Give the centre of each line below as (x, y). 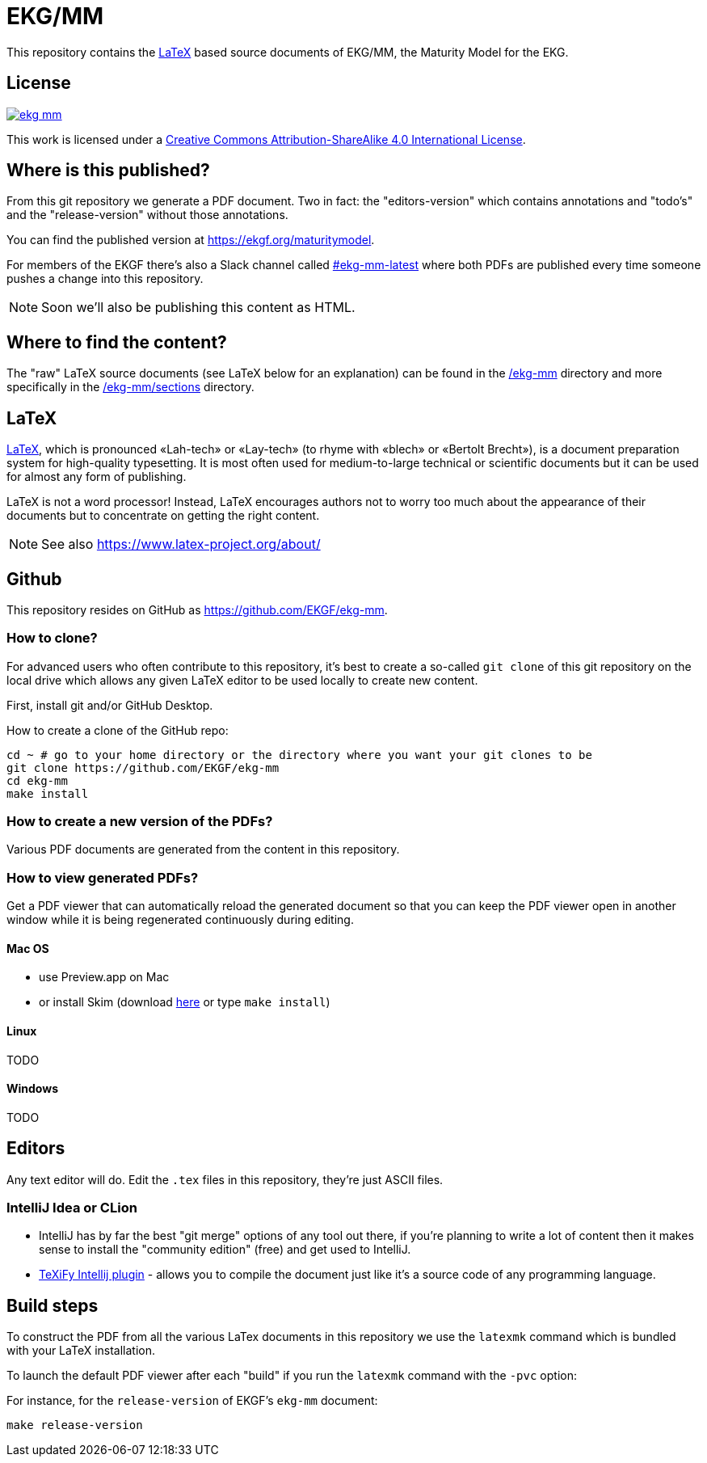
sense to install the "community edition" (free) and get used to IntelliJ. (225, 1250)
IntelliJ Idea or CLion (72, 1208)
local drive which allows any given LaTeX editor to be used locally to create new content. (242, 680)
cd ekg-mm (37, 780)
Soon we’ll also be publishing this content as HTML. (198, 308)
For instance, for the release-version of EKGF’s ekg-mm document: (192, 1401)
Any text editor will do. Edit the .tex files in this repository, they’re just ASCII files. (225, 1179)
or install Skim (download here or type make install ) (185, 1002)
